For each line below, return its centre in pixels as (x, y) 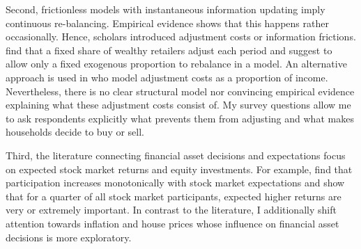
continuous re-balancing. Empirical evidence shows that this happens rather (167, 23)
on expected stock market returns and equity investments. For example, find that (179, 169)
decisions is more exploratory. (69, 237)
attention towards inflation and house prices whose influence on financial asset (172, 223)
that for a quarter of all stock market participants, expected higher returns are (174, 196)
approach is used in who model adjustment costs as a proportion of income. (167, 77)
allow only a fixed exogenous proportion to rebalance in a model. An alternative (176, 64)
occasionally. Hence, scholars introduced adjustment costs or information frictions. (181, 37)
